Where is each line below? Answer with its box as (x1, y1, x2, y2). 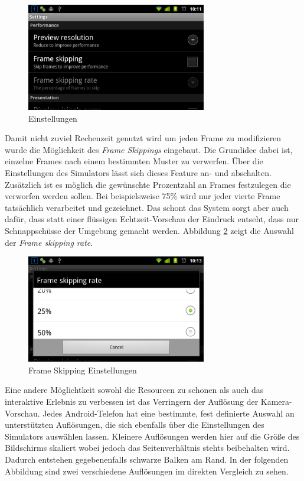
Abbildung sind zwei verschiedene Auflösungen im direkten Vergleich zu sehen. (5, 464, 289, 477)
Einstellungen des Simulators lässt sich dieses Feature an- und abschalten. (5, 167, 272, 179)
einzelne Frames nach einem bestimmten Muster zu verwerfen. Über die (5, 155, 263, 167)
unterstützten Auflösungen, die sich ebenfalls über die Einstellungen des (5, 418, 264, 431)
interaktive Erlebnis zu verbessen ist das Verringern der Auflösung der (5, 395, 259, 408)
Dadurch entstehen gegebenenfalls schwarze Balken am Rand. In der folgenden (5, 453, 289, 466)
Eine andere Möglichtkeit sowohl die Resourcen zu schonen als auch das (5, 383, 264, 396)
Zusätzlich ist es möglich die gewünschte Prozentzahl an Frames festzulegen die (5, 178, 291, 190)
